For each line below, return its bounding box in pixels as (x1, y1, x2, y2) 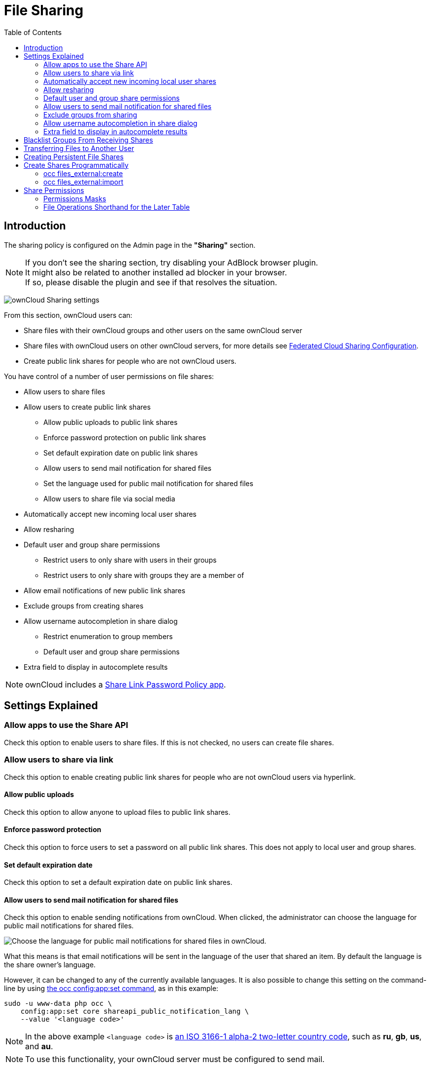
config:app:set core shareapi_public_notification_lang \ (20, 1007, 249, 1016)
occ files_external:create (43, 169, 123, 178)
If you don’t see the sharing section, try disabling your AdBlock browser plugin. (25, 257, 318, 267)
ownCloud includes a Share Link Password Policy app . (25, 679, 226, 689)
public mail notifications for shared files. (4, 921, 134, 930)
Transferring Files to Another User (24, 144, 134, 153)
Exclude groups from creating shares (24, 601, 144, 610)
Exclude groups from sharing (43, 110, 137, 119)
